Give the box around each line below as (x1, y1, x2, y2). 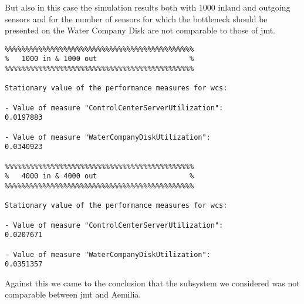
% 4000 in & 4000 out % (5, 172, 194, 181)
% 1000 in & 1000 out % (5, 55, 194, 63)
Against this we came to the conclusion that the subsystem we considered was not (5, 276, 300, 289)
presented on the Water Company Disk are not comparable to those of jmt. (5, 24, 276, 36)
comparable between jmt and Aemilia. (5, 288, 141, 300)
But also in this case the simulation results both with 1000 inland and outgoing (5, 1, 291, 13)
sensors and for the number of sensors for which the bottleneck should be (5, 12, 268, 25)
